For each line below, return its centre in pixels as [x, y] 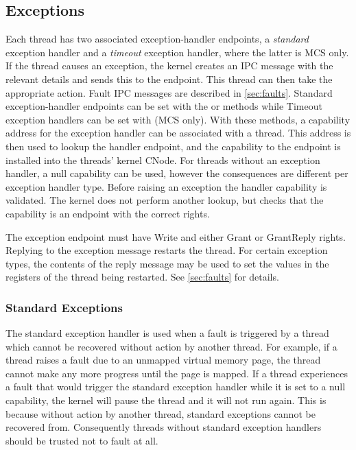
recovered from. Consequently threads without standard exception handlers [164, 427]
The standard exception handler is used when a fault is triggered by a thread [167, 333]
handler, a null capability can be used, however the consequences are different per [177, 173]
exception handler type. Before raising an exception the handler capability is [166, 186]
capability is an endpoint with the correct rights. [108, 213]
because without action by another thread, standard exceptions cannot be [161, 413]
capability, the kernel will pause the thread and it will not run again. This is [166, 400]
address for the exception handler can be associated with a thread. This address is [178, 133]
